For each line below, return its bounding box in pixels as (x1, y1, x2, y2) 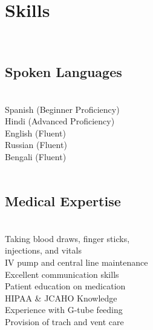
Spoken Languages (5, 62, 122, 81)
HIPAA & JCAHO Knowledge (5, 291, 117, 304)
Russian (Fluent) (5, 138, 67, 151)
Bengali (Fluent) (5, 150, 67, 163)
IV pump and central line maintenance (5, 256, 148, 269)
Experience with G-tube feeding (5, 303, 123, 316)
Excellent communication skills (5, 268, 119, 280)
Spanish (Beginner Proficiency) (5, 103, 120, 115)
